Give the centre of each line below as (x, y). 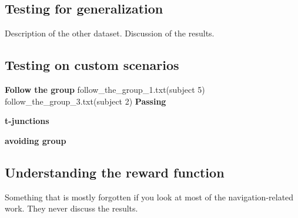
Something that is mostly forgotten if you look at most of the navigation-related (149, 197)
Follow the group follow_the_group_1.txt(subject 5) (105, 89)
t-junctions (27, 121)
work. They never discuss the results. (71, 208)
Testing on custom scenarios (92, 65)
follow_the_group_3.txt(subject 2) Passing (86, 101)
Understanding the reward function (115, 172)
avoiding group (36, 140)
